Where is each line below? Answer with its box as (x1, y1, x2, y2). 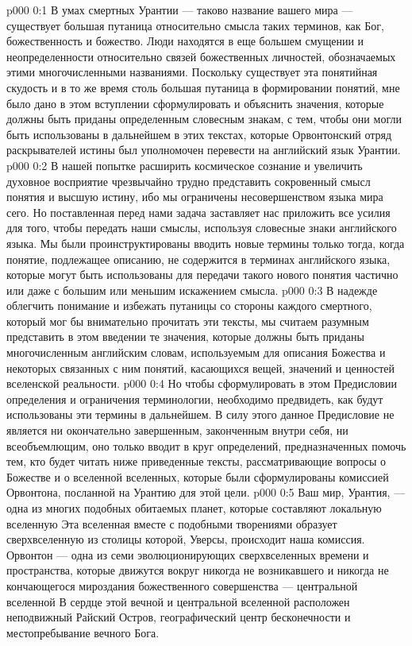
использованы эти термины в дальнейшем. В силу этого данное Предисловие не (6, 406, 395, 423)
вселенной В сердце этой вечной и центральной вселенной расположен (6, 593, 350, 609)
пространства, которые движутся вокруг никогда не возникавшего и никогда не (6, 562, 389, 578)
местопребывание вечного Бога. (6, 624, 160, 640)
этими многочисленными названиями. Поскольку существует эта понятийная (6, 64, 378, 80)
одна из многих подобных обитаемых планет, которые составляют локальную (6, 500, 382, 516)
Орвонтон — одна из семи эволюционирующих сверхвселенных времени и (6, 546, 369, 563)
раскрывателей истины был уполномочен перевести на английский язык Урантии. (6, 141, 401, 158)
